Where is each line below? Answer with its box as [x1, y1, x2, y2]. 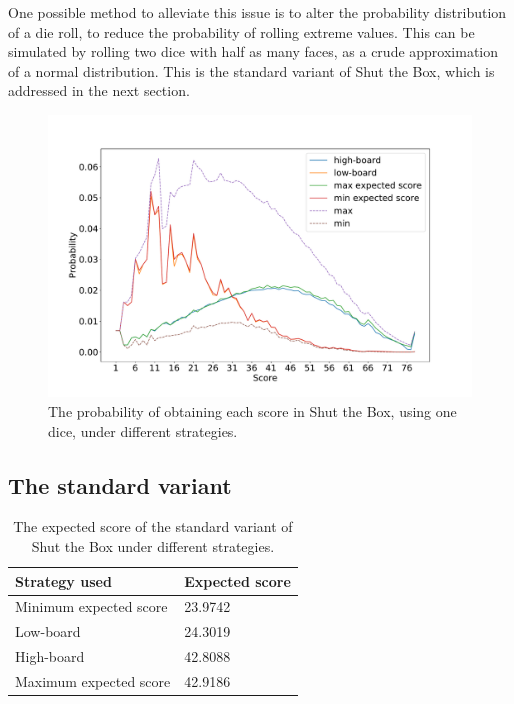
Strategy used [15, 570, 112, 591]
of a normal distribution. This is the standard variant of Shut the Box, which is [8, 60, 495, 81]
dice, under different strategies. [48, 420, 238, 441]
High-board [15, 646, 85, 667]
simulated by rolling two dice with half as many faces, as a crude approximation [8, 41, 499, 62]
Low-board [15, 621, 81, 642]
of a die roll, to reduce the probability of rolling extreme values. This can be [8, 21, 475, 42]
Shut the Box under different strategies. [31, 535, 275, 556]
